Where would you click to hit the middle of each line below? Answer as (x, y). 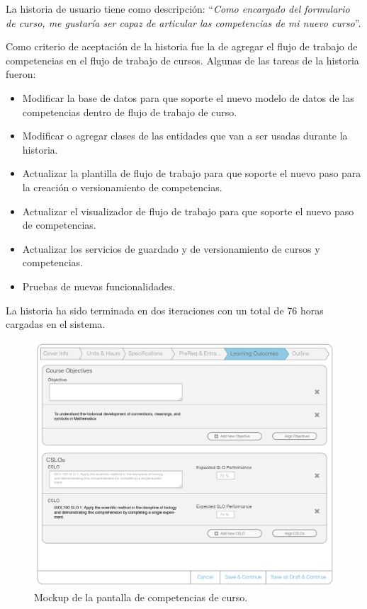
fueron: (21, 74)
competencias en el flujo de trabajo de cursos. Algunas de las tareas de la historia (182, 60)
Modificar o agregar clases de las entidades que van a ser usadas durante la (185, 136)
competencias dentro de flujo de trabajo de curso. (130, 112)
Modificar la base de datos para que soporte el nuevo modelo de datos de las (188, 97)
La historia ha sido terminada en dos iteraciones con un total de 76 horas (165, 310)
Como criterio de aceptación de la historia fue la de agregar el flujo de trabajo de (182, 46)
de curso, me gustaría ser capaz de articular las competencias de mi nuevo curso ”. (183, 22)
